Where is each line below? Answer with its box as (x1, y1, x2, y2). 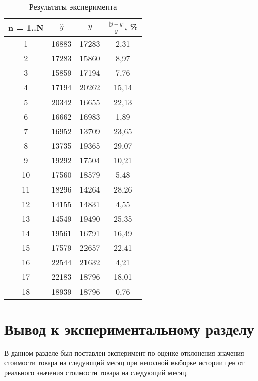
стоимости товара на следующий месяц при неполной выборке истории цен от (4, 357, 245, 368)
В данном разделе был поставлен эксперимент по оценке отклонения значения (4, 347, 244, 358)
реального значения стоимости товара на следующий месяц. (4, 367, 188, 377)
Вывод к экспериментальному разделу (4, 318, 254, 339)
